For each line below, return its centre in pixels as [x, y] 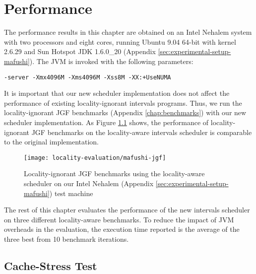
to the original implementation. [52, 142]
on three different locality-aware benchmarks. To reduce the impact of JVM [119, 219]
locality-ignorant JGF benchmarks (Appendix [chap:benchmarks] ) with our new [125, 112]
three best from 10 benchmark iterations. [66, 239]
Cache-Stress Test [51, 265]
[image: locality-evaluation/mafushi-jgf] [95, 158]
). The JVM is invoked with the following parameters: [111, 61]
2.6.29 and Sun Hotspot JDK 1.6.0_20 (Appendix [80, 51]
